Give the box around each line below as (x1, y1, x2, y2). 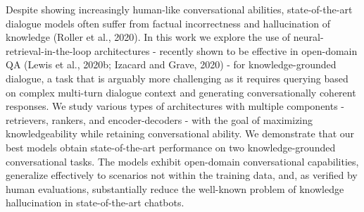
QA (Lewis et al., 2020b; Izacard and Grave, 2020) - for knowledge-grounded (6, 57, 337, 72)
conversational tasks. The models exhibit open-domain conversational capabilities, (6, 154, 359, 168)
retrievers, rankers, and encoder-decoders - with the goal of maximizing (6, 112, 313, 127)
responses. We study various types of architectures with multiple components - (6, 99, 345, 113)
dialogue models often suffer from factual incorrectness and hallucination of (6, 15, 330, 30)
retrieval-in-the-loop (6, 43, 92, 58)
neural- (293, 30, 324, 44)
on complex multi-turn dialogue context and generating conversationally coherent (6, 85, 356, 99)
